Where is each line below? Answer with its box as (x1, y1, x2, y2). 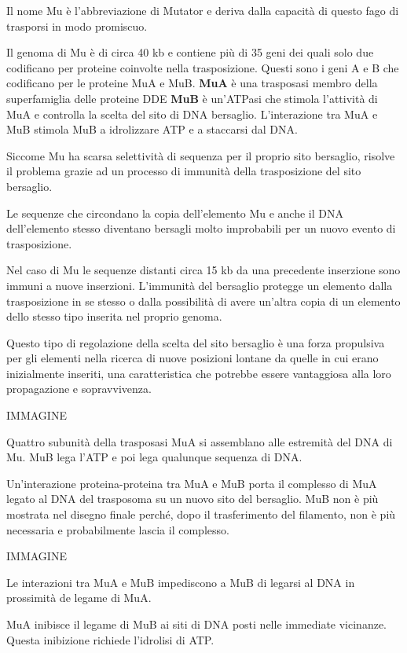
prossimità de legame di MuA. (6, 589, 152, 606)
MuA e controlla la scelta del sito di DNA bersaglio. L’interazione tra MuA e (6, 105, 378, 122)
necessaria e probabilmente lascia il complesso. (6, 521, 229, 537)
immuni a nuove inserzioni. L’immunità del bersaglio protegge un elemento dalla (6, 277, 393, 293)
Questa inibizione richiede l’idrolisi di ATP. (6, 631, 214, 647)
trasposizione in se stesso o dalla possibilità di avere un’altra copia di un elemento (6, 292, 401, 309)
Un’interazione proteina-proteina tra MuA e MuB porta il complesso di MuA (6, 475, 377, 491)
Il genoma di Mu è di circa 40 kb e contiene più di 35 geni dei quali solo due (6, 44, 374, 61)
